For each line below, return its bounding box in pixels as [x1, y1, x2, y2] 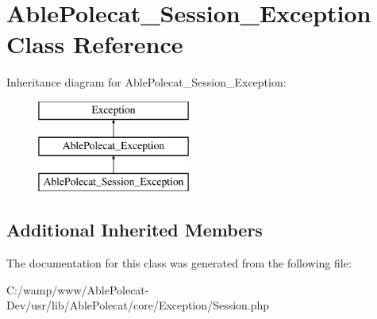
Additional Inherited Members [6, 217, 263, 242]
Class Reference [6, 28, 183, 60]
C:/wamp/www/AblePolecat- [6, 281, 149, 298]
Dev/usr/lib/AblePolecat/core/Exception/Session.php [6, 297, 270, 313]
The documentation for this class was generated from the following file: [6, 255, 352, 271]
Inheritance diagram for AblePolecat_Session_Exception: [6, 74, 287, 90]
